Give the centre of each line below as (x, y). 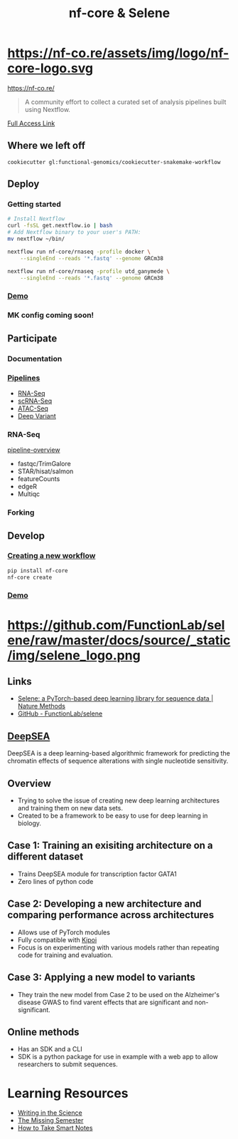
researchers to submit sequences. (68, 1064)
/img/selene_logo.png (74, 655)
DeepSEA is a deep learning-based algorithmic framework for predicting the (119, 753)
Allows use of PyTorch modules (64, 932)
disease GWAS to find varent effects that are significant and (105, 1002)
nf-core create (30, 577)
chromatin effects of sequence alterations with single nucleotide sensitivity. (118, 761)
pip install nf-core (38, 571)
